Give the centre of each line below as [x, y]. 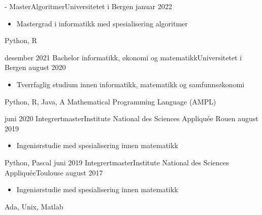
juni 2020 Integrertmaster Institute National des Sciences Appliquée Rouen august [132, 118]
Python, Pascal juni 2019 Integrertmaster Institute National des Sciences [117, 162]
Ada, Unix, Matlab [34, 206]
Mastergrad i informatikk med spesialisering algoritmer [102, 23]
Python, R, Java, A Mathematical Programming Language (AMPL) [110, 101]
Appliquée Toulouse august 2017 [54, 172]
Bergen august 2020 [35, 67]
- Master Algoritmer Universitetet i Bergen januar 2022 [88, 6]
